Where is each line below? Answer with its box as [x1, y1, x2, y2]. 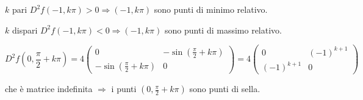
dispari [12, 23, 38, 36]
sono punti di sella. [189, 82, 261, 95]
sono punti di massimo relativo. [164, 23, 282, 36]
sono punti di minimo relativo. [154, 3, 268, 15]
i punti [111, 82, 137, 95]
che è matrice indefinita [5, 82, 93, 95]
